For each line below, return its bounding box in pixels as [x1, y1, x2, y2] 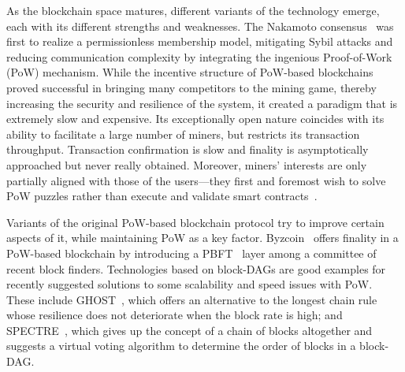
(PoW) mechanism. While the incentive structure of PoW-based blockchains [6, 64, 373, 80]
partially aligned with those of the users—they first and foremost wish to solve [6, 172, 386, 188]
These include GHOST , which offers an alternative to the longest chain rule [6, 291, 377, 307]
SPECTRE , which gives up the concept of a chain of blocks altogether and [6, 322, 373, 338]
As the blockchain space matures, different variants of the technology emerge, [6, 2, 380, 18]
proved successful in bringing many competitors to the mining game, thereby [6, 79, 377, 95]
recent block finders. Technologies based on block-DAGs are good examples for [6, 260, 386, 277]
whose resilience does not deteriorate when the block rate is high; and [6, 307, 343, 323]
